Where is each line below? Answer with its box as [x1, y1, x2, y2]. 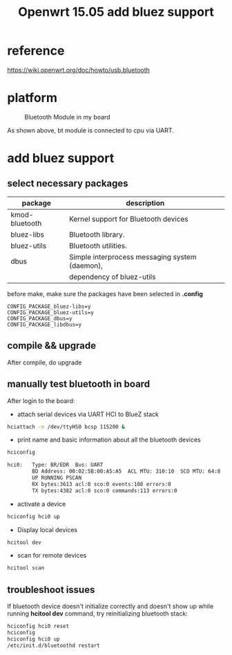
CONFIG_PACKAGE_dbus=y [7, 315, 72, 322]
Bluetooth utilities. [68, 241, 128, 251]
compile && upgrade [7, 340, 97, 352]
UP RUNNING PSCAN [32, 474, 81, 481]
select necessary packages [7, 177, 129, 190]
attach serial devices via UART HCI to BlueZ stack [17, 410, 159, 418]
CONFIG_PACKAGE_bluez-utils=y [7, 309, 95, 316]
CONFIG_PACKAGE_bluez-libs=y [7, 303, 91, 310]
